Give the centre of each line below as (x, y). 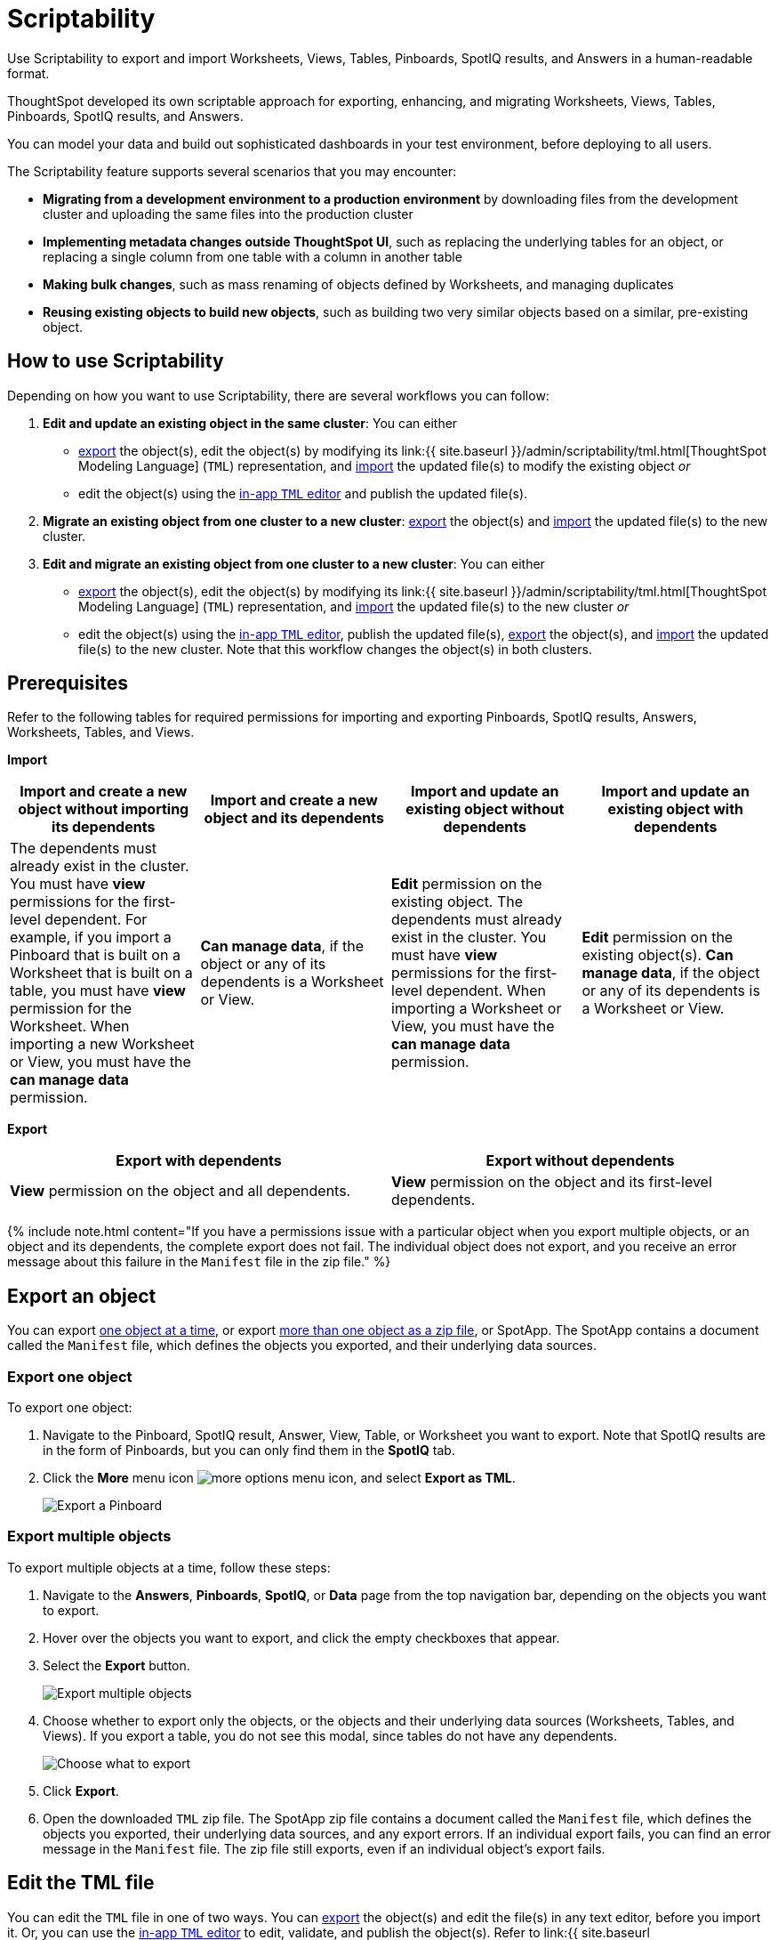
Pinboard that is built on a (95, 955)
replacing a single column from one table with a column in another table (253, 256)
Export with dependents (199, 1161)
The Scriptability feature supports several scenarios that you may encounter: (232, 171)
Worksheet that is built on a (101, 973)
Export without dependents (580, 1161)
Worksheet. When (70, 1027)
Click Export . (81, 1790)
